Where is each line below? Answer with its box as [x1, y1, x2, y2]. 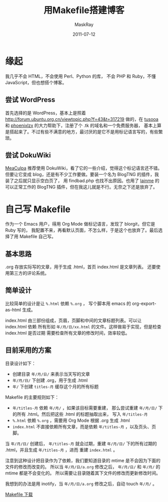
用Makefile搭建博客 [43, 5, 124, 16]
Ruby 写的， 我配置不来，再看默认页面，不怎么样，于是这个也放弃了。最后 [5, 227, 158, 233]
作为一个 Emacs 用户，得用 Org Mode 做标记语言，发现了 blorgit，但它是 [5, 221, 155, 227]
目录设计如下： [5, 360, 36, 366]
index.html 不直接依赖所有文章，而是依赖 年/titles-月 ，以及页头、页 [12, 423, 156, 429]
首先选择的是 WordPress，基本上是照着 [5, 110, 86, 116]
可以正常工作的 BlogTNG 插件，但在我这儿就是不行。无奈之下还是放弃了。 [5, 184, 157, 190]
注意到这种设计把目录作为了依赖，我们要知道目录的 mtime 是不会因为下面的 [5, 457, 161, 463]
